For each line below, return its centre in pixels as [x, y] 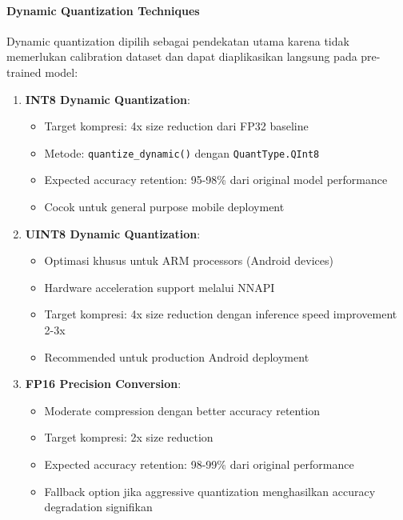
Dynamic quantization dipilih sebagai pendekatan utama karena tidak [178, 40]
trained [24, 72]
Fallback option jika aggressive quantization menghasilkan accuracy [210, 491]
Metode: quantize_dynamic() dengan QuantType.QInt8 [182, 152]
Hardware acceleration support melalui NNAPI [160, 287]
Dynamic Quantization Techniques [103, 10]
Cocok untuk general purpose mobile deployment [164, 207]
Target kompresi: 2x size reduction [129, 437]
